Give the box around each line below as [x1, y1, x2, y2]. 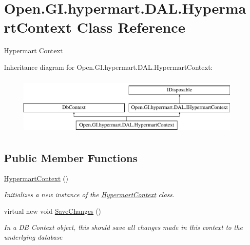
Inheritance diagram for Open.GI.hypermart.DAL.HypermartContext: [4, 61, 213, 72]
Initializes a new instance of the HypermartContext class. [4, 189, 175, 200]
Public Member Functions [4, 150, 137, 165]
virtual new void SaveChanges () [4, 205, 101, 216]
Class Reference [77, 17, 186, 37]
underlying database [4, 232, 63, 242]
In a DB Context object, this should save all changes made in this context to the [4, 222, 243, 232]
